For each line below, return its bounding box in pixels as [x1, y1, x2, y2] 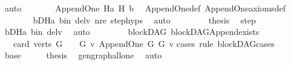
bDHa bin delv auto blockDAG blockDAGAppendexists [4, 25, 260, 38]
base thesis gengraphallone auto [4, 49, 162, 61]
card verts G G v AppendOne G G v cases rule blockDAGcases [13, 37, 275, 49]
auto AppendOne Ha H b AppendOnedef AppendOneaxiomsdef [4, 2, 286, 14]
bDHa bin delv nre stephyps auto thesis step [33, 13, 256, 26]
